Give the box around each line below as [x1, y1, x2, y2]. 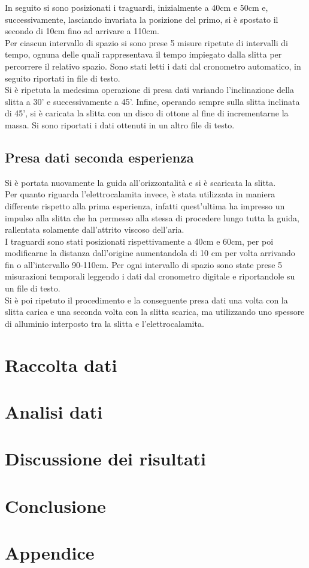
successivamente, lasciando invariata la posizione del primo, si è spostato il [5, 13, 278, 25]
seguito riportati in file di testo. [5, 71, 120, 84]
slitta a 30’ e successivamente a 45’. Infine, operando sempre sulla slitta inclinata [5, 95, 300, 107]
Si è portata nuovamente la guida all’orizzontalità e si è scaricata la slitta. [5, 176, 276, 188]
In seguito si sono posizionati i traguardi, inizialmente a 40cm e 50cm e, [5, 1, 268, 13]
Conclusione [5, 493, 106, 518]
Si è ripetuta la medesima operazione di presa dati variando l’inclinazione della [5, 83, 294, 96]
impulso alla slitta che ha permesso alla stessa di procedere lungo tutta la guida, [5, 211, 299, 224]
